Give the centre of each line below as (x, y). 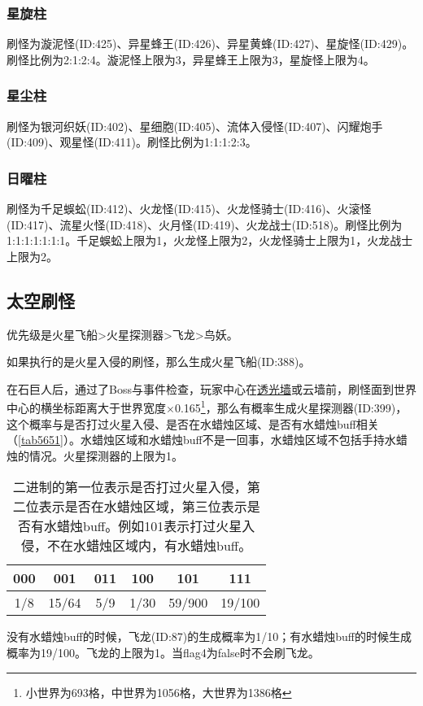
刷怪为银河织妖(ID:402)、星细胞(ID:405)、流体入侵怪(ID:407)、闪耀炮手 (195, 126)
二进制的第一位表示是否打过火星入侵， (130, 487)
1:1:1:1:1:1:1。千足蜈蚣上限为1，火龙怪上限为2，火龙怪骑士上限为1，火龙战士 (210, 240)
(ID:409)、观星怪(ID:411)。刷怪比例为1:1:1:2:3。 (132, 142)
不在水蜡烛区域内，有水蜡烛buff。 (150, 546)
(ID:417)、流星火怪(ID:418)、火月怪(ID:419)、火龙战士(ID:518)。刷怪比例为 (205, 224)
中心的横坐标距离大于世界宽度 (86, 408)
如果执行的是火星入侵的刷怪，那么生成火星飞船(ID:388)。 (159, 362)
